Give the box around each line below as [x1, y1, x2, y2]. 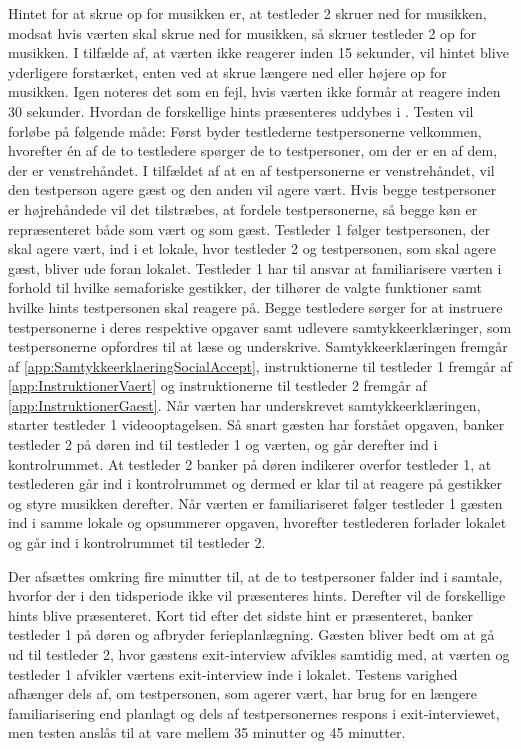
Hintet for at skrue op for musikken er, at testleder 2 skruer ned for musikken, [8, 3, 487, 23]
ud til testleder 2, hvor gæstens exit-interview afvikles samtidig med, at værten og [8, 644, 510, 664]
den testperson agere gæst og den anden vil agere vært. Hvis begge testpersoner [8, 179, 497, 200]
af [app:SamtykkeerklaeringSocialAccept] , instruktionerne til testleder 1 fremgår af [8, 355, 512, 376]
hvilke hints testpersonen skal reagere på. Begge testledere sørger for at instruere [8, 296, 503, 317]
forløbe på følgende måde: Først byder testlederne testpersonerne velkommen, [8, 120, 482, 141]
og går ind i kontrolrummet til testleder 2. [8, 532, 266, 553]
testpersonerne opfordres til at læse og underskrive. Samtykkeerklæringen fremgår [8, 336, 508, 357]
